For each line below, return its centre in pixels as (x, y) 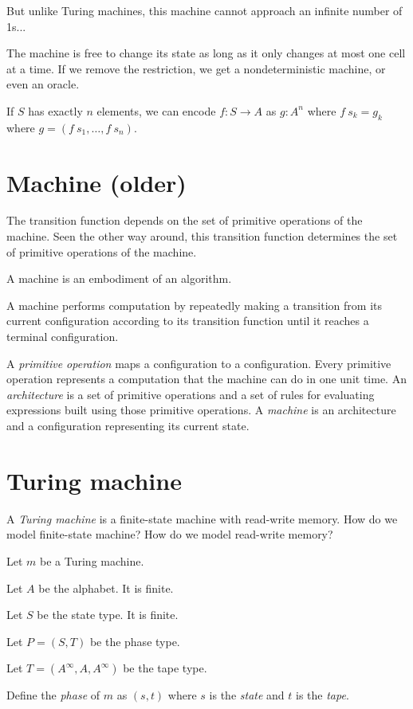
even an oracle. (43, 84)
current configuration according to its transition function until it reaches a (188, 321)
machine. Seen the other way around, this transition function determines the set (202, 236)
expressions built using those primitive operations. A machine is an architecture (201, 410)
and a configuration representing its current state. (128, 426)
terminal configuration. (63, 337)
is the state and (247, 695)
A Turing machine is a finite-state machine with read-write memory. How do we (202, 518)
